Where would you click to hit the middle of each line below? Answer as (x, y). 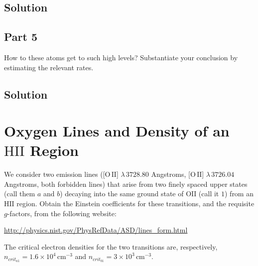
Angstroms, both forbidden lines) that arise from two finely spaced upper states (126, 184)
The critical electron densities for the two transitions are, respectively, (111, 246)
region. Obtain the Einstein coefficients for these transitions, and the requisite (135, 203)
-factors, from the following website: (62, 213)
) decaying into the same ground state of (122, 194)
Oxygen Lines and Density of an (117, 131)
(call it (209, 194)
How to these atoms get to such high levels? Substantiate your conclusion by (121, 57)
